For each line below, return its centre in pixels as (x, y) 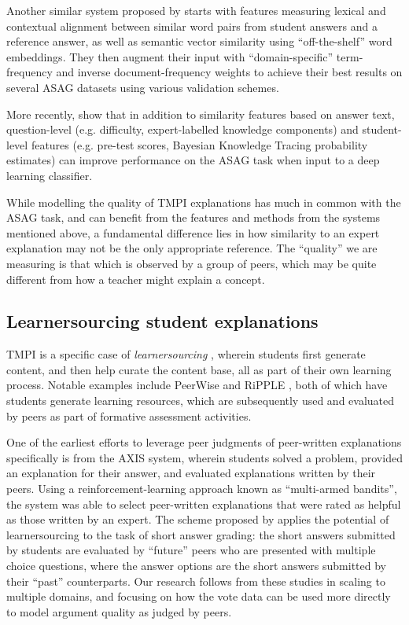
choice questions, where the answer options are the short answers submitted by (196, 566)
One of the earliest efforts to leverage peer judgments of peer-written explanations (204, 442)
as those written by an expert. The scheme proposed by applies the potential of (198, 519)
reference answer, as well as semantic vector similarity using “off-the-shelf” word (199, 41)
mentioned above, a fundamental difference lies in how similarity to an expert (193, 232)
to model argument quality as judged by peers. (119, 611)
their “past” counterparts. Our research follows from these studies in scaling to (196, 581)
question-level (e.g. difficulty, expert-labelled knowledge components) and (182, 129)
